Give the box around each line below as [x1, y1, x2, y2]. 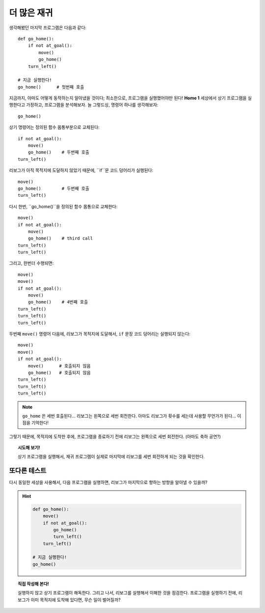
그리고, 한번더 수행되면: [9, 260, 54, 266]
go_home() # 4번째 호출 [27, 299, 88, 305]
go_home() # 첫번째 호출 [18, 84, 84, 90]
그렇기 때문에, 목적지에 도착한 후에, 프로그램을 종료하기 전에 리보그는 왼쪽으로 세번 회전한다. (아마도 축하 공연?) [9, 433, 221, 439]
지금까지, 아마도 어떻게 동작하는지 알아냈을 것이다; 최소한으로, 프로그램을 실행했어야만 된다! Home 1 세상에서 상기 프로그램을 [9, 95, 247, 101]
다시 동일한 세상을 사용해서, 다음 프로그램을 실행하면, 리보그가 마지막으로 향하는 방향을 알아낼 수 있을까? [9, 480, 208, 486]
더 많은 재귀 [9, 7, 53, 18]
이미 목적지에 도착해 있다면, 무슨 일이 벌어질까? [30, 597, 121, 603]
